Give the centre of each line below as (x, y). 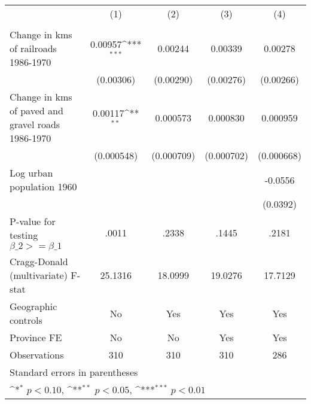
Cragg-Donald (39, 261)
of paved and (36, 110)
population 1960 (43, 186)
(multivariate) (39, 275)
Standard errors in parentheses (74, 372)
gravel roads (35, 124)
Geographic (33, 306)
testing (24, 235)
